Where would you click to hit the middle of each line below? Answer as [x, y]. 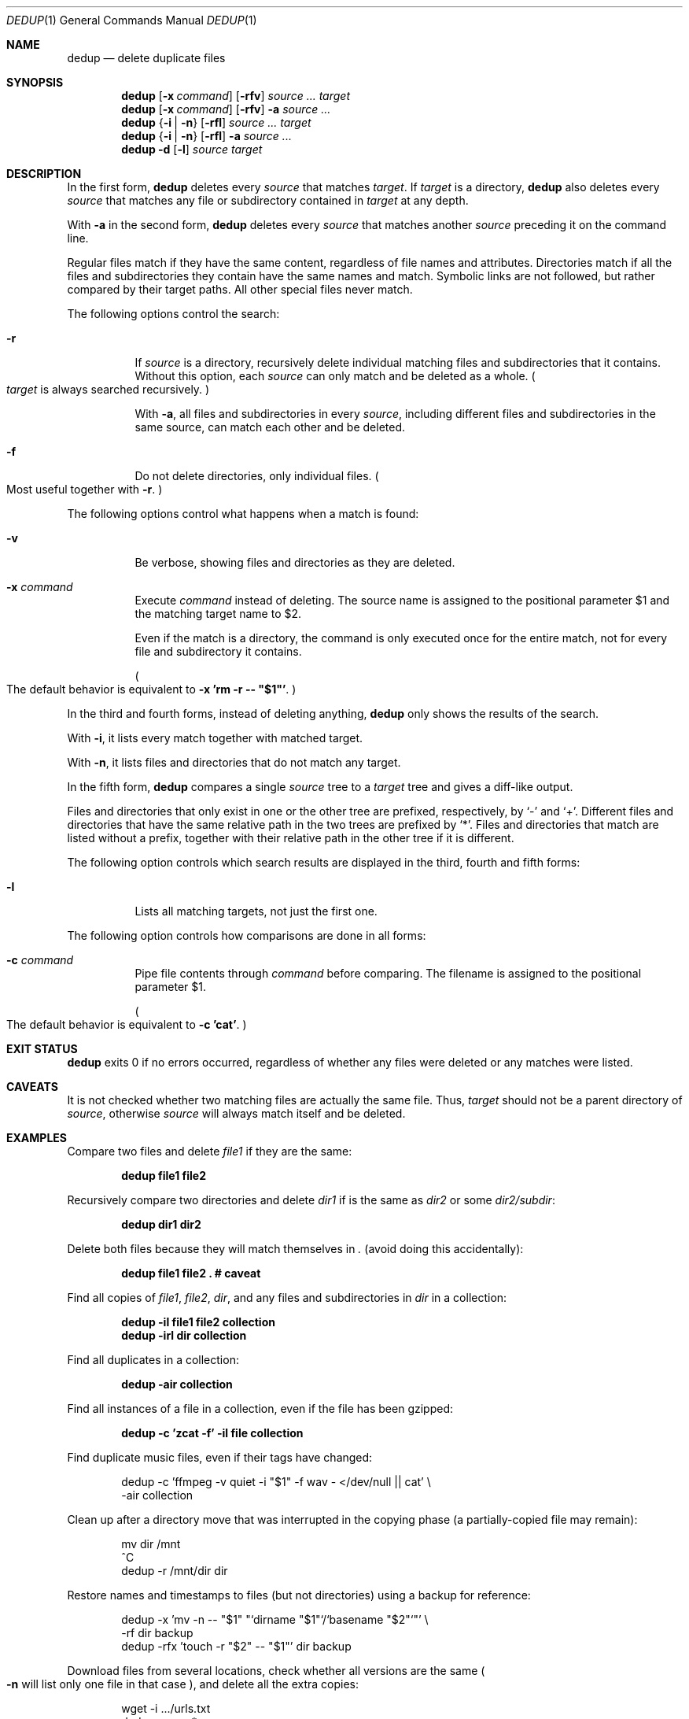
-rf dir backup [157, 1633]
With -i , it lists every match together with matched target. [215, 738]
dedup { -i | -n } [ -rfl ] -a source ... [206, 136]
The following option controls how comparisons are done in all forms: [247, 935]
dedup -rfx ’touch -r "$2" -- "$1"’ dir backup [236, 1646]
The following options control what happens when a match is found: [243, 514]
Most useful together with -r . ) [85, 489]
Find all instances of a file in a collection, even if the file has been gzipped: [260, 1408]
